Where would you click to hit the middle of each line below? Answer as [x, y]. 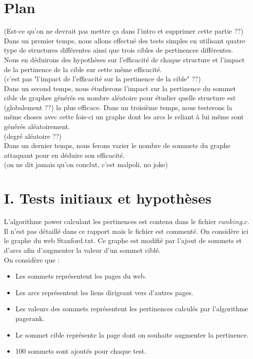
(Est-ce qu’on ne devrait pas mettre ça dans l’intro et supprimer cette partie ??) [124, 31]
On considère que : [32, 259]
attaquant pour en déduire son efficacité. [64, 155]
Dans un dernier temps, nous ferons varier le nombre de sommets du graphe [117, 145]
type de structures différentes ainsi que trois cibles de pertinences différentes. [119, 50]
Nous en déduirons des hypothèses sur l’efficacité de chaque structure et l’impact [124, 59]
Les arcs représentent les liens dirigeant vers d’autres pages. [104, 292]
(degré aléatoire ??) [33, 136]
